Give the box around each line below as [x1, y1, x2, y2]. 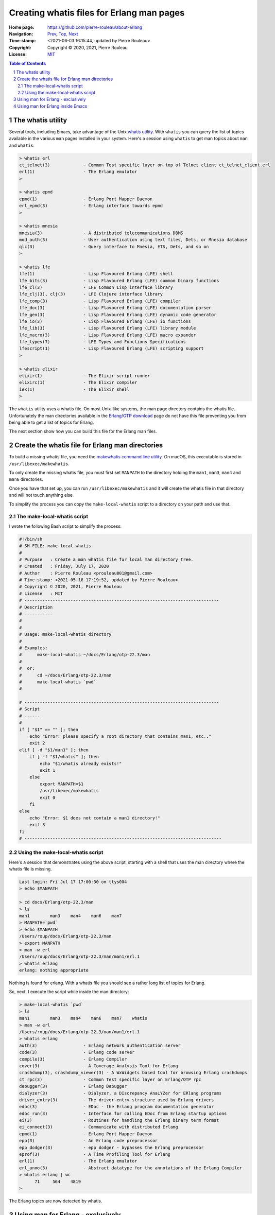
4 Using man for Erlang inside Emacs [13, 103, 87, 109]
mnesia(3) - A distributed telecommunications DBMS [19, 230, 184, 236]
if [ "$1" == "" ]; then [19, 727, 79, 732]
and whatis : [9, 142, 35, 148]
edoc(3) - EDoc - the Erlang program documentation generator [19, 1104, 214, 1110]
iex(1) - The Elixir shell [19, 386, 130, 392]
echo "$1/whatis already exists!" [39, 761, 122, 766]
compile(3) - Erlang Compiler [19, 1056, 127, 1062]
